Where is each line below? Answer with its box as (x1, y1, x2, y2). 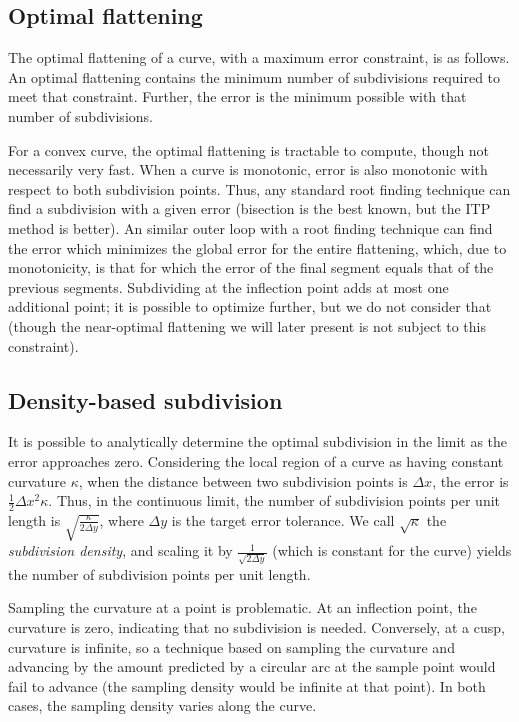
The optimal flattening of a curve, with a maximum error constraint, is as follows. (8, 47, 510, 68)
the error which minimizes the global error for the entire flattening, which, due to (8, 237, 507, 258)
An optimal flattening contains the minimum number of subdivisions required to (8, 66, 501, 87)
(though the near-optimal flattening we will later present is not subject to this (8, 315, 486, 336)
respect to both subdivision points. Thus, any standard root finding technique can (8, 178, 511, 199)
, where (99, 509, 144, 530)
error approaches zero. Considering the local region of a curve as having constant (8, 450, 504, 471)
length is (8, 509, 61, 530)
